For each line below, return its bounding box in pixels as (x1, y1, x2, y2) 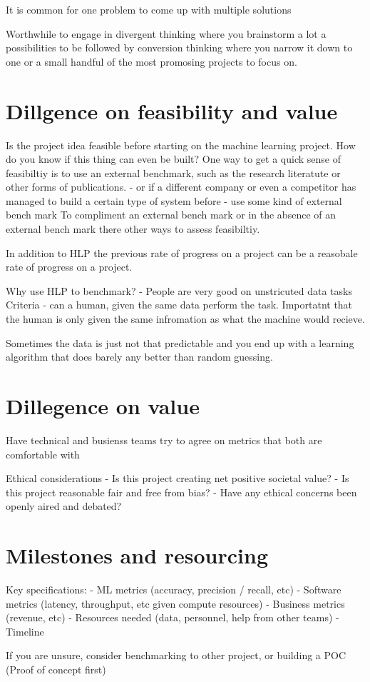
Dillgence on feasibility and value (6, 96, 338, 125)
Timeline (6, 623, 44, 638)
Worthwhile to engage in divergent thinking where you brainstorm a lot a (6, 26, 327, 41)
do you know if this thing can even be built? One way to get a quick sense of (6, 151, 341, 166)
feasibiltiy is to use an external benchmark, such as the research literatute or (6, 165, 341, 180)
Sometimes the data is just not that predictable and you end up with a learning (6, 335, 354, 350)
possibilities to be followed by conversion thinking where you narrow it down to (6, 40, 353, 55)
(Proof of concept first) (6, 662, 106, 676)
